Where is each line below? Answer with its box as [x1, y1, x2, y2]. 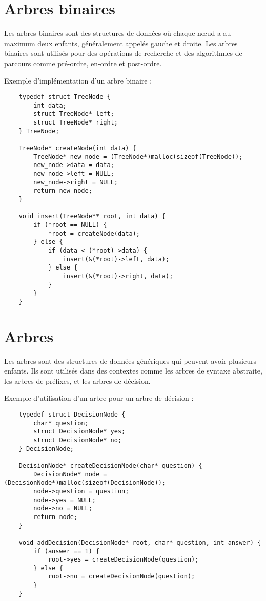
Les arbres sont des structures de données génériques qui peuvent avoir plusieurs [4, 355, 256, 366]
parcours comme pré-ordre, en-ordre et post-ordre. [4, 57, 162, 68]
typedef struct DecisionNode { [18, 411, 126, 418]
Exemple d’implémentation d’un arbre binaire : [4, 75, 152, 86]
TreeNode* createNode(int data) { [18, 144, 136, 152]
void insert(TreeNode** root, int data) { [18, 213, 166, 220]
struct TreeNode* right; [33, 119, 118, 127]
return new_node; [33, 187, 92, 195]
